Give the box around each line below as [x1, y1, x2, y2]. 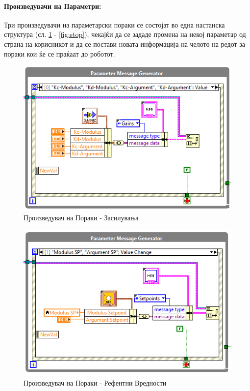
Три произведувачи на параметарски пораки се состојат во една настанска [4, 19, 225, 30]
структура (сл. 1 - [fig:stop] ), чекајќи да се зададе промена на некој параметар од [4, 29, 246, 39]
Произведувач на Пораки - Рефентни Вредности [24, 378, 167, 388]
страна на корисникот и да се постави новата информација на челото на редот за [4, 38, 246, 49]
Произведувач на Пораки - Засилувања [24, 212, 139, 223]
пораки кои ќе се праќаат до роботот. [4, 48, 115, 59]
